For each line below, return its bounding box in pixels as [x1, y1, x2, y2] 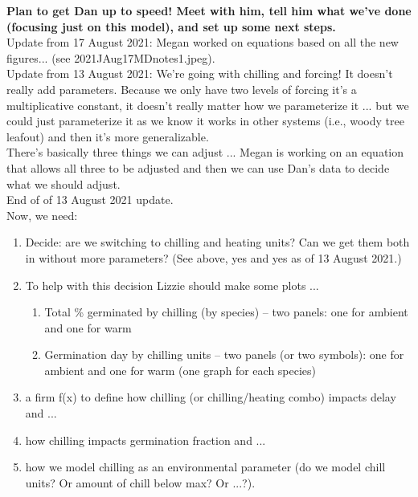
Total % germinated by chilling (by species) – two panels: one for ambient [44, 303, 408, 320]
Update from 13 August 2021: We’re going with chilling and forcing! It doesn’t [6, 65, 393, 82]
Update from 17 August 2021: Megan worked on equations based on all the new [6, 34, 399, 51]
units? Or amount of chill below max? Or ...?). [25, 474, 256, 491]
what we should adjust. [6, 175, 121, 192]
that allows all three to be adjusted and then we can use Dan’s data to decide [6, 159, 390, 176]
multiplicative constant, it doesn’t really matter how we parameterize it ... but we [6, 96, 409, 113]
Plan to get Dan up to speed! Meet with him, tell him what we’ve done [6, 2, 412, 18]
